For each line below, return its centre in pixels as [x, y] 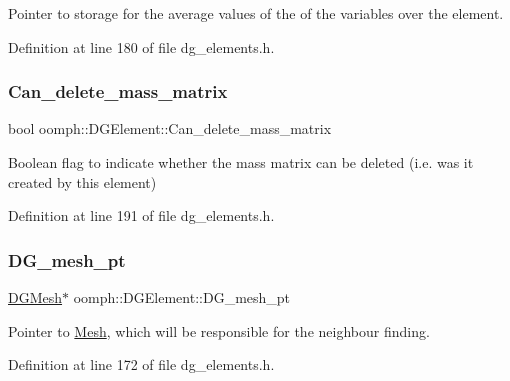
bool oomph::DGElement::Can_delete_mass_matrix [170, 128]
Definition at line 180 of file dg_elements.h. [141, 46]
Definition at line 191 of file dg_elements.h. [141, 215]
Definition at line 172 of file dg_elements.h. [141, 364]
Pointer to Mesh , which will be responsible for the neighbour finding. [219, 330]
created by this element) [82, 181]
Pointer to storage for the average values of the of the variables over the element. [256, 13]
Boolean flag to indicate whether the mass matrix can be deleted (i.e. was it [241, 162]
